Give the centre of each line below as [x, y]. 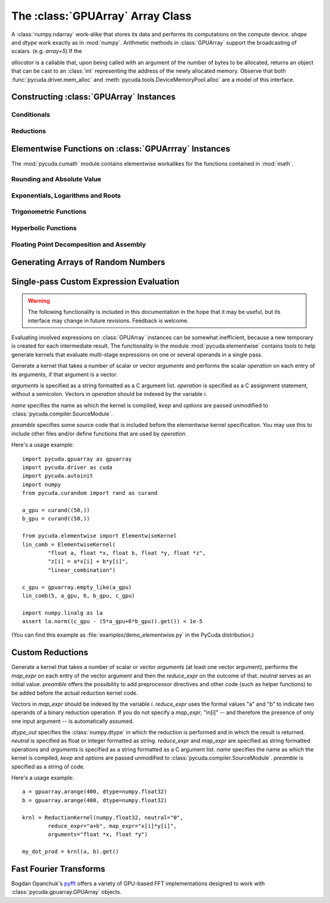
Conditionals [31, 115]
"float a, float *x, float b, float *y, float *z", [127, 553]
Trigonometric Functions [49, 212]
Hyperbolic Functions [44, 228]
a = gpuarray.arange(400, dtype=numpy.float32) [95, 792]
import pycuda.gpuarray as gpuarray [77, 459]
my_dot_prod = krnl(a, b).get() [71, 852]
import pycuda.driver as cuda [68, 468]
